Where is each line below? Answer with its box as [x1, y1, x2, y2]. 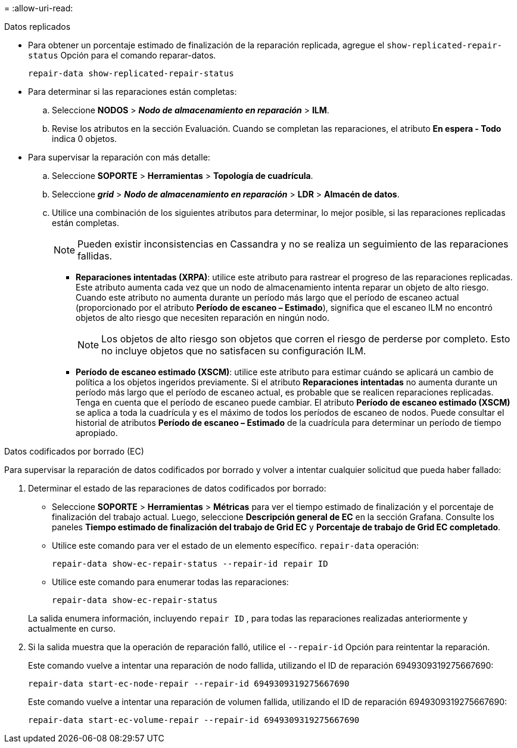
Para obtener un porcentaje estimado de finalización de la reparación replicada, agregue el [28, 40, 385, 50]
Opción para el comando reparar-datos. [60, 50, 216, 60]
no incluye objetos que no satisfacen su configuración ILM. [101, 345, 366, 357]
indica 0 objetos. [52, 134, 117, 144]
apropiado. [76, 428, 118, 438]
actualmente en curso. [28, 623, 116, 633]
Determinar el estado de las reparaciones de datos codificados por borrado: [28, 483, 326, 493]
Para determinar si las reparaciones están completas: [28, 86, 237, 97]
